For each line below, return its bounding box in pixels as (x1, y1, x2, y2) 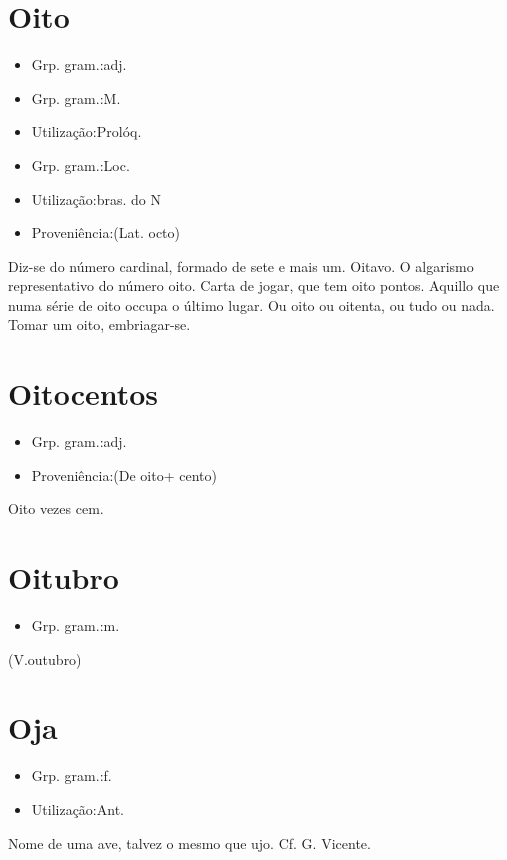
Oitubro (8, 557, 119, 598)
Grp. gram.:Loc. (31, 154, 130, 175)
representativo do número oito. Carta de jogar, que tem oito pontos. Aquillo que (8, 275, 500, 296)
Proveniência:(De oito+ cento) (31, 464, 217, 485)
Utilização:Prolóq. (31, 121, 142, 142)
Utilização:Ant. (31, 799, 124, 819)
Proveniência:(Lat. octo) (31, 222, 181, 243)
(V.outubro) (8, 648, 82, 669)
